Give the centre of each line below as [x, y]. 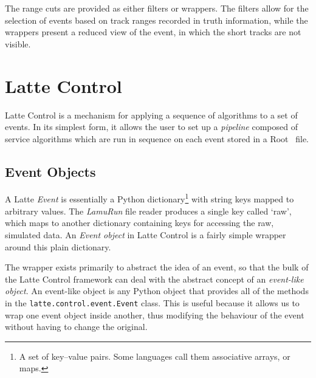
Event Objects [50, 171]
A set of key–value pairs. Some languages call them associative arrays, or [155, 356]
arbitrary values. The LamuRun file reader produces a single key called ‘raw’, [148, 211]
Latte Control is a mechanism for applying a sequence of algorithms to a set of [151, 115]
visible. [18, 43]
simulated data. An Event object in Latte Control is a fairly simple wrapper [146, 234]
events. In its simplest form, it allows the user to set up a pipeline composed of [151, 127]
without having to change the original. [76, 327]
